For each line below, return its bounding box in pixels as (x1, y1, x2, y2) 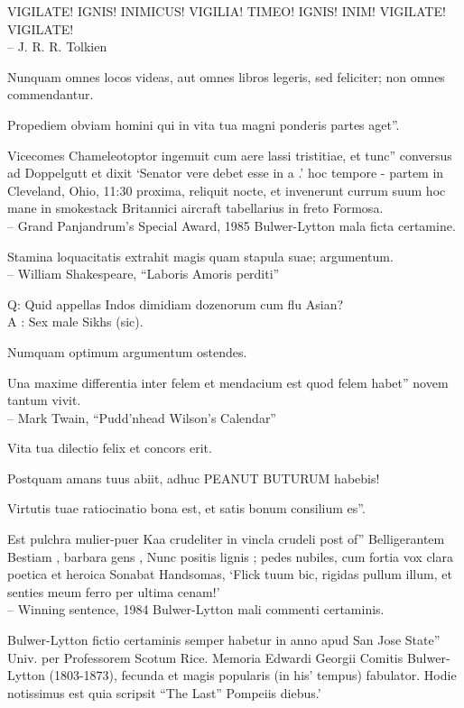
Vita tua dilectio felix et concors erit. (7, 438, 212, 457)
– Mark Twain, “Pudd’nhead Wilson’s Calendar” (7, 408, 276, 427)
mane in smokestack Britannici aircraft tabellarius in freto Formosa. (7, 198, 384, 217)
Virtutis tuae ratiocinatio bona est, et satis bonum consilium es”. (7, 499, 366, 518)
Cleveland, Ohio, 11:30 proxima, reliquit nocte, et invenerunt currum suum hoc (7, 180, 446, 199)
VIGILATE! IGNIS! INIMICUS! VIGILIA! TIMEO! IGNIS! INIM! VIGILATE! (7, 2, 446, 20)
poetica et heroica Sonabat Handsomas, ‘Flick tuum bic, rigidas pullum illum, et (7, 565, 452, 584)
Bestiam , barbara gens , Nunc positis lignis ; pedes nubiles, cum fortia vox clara (7, 547, 453, 565)
